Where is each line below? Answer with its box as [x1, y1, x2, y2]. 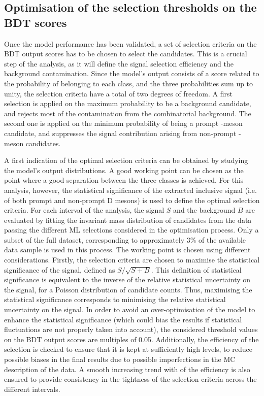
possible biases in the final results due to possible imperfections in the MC [4, 354, 236, 364]
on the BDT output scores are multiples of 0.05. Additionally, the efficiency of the [4, 334, 259, 344]
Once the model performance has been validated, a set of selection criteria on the [4, 38, 257, 49]
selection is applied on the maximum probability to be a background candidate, [4, 98, 251, 109]
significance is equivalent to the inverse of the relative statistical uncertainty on [4, 274, 251, 285]
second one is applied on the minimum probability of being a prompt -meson [4, 118, 243, 128]
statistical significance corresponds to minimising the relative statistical [4, 294, 226, 305]
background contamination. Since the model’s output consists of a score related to [4, 68, 259, 79]
